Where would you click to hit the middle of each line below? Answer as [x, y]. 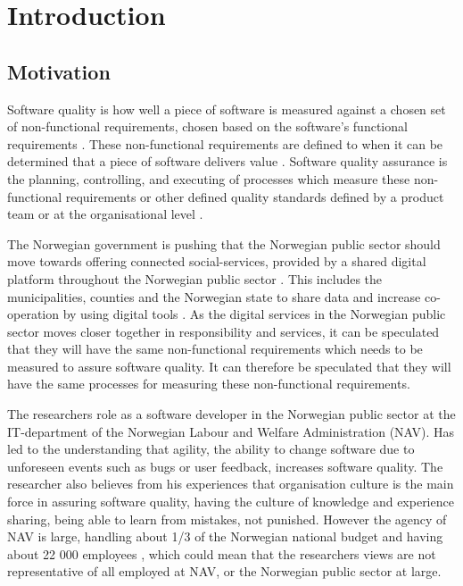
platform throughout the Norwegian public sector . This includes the [195, 278]
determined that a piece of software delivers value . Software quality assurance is [227, 161]
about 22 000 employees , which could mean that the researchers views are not [222, 553]
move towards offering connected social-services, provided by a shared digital [217, 261]
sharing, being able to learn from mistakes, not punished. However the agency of [227, 519]
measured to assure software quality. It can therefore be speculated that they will [229, 366]
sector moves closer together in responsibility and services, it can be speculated [223, 331]
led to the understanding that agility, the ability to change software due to [211, 449]
